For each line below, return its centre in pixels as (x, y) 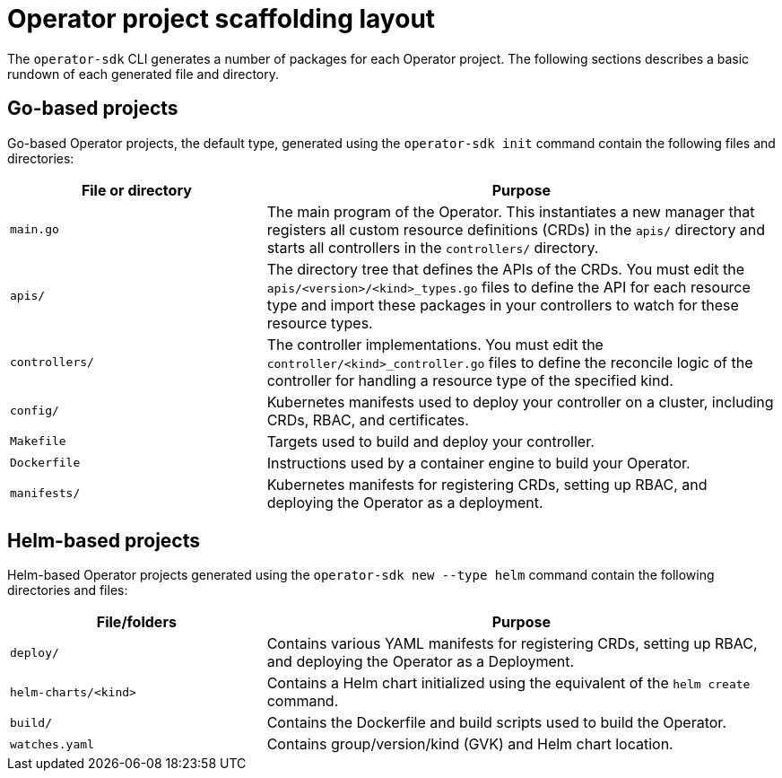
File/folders (136, 622)
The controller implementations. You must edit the (435, 344)
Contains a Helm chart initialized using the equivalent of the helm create (508, 683)
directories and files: (68, 590)
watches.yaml (52, 744)
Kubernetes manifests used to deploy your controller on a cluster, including (520, 402)
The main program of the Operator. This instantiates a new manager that (511, 211)
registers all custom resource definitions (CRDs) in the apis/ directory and (516, 229)
